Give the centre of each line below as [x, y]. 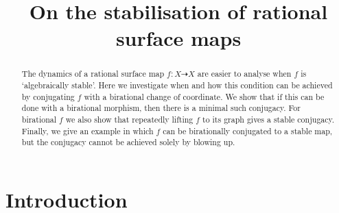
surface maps [178, 38]
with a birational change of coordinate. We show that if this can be [204, 96]
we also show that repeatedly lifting [129, 119]
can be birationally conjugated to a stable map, [248, 130]
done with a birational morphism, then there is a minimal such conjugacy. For [161, 108]
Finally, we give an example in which [87, 130]
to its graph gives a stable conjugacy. [269, 119]
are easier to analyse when [244, 74]
